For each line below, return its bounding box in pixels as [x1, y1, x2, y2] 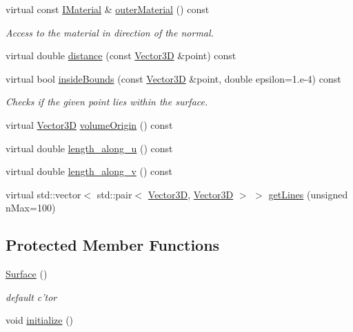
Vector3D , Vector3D [148, 187, 234, 201]
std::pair [97, 187, 132, 201]
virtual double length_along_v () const [6, 164, 173, 178]
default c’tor [6, 289, 57, 304]
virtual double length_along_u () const [6, 141, 173, 155]
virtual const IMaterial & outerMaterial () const [6, 2, 210, 16]
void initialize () [6, 313, 74, 327]
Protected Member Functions [6, 234, 220, 256]
